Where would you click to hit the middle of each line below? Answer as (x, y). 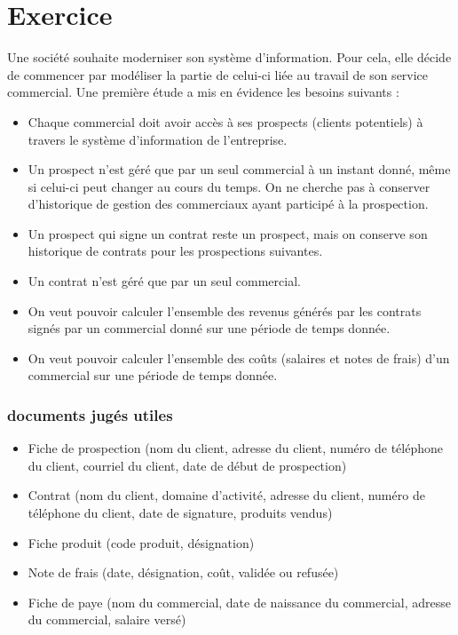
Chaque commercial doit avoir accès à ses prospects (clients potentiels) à (225, 121)
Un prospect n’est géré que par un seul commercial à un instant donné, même (239, 169)
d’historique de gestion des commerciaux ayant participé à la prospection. (228, 204)
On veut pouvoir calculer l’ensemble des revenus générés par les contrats (225, 310)
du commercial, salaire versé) (107, 619)
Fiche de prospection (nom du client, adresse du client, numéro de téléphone (235, 448)
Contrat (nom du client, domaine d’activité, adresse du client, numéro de (226, 495)
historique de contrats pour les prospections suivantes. (175, 251)
